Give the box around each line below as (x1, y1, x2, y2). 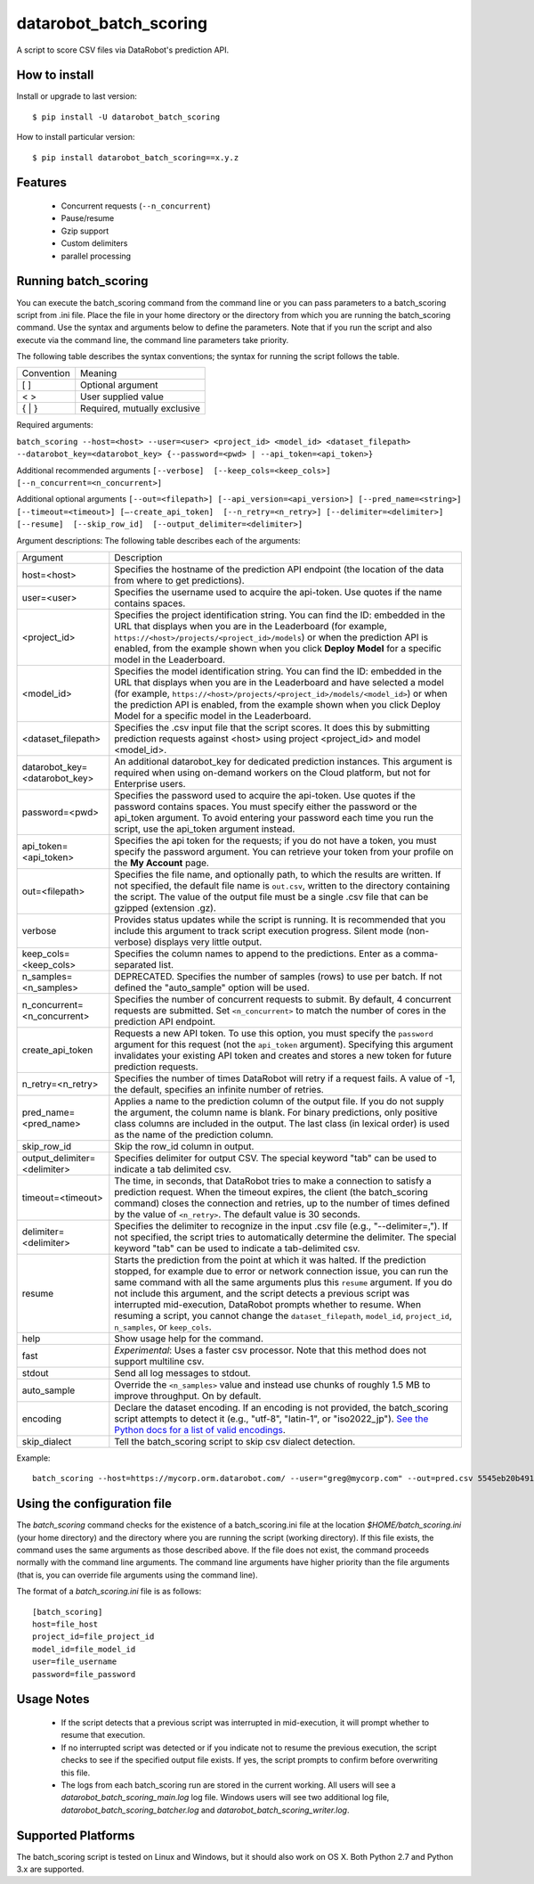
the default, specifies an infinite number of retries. (114, 1083, 324, 1095)
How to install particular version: (16, 132, 135, 143)
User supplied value (80, 390, 164, 403)
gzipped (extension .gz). (114, 901, 217, 913)
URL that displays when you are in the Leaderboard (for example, (114, 619, 387, 632)
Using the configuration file (16, 1496, 173, 1511)
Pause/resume (61, 213, 115, 224)
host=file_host (32, 1619, 99, 1629)
